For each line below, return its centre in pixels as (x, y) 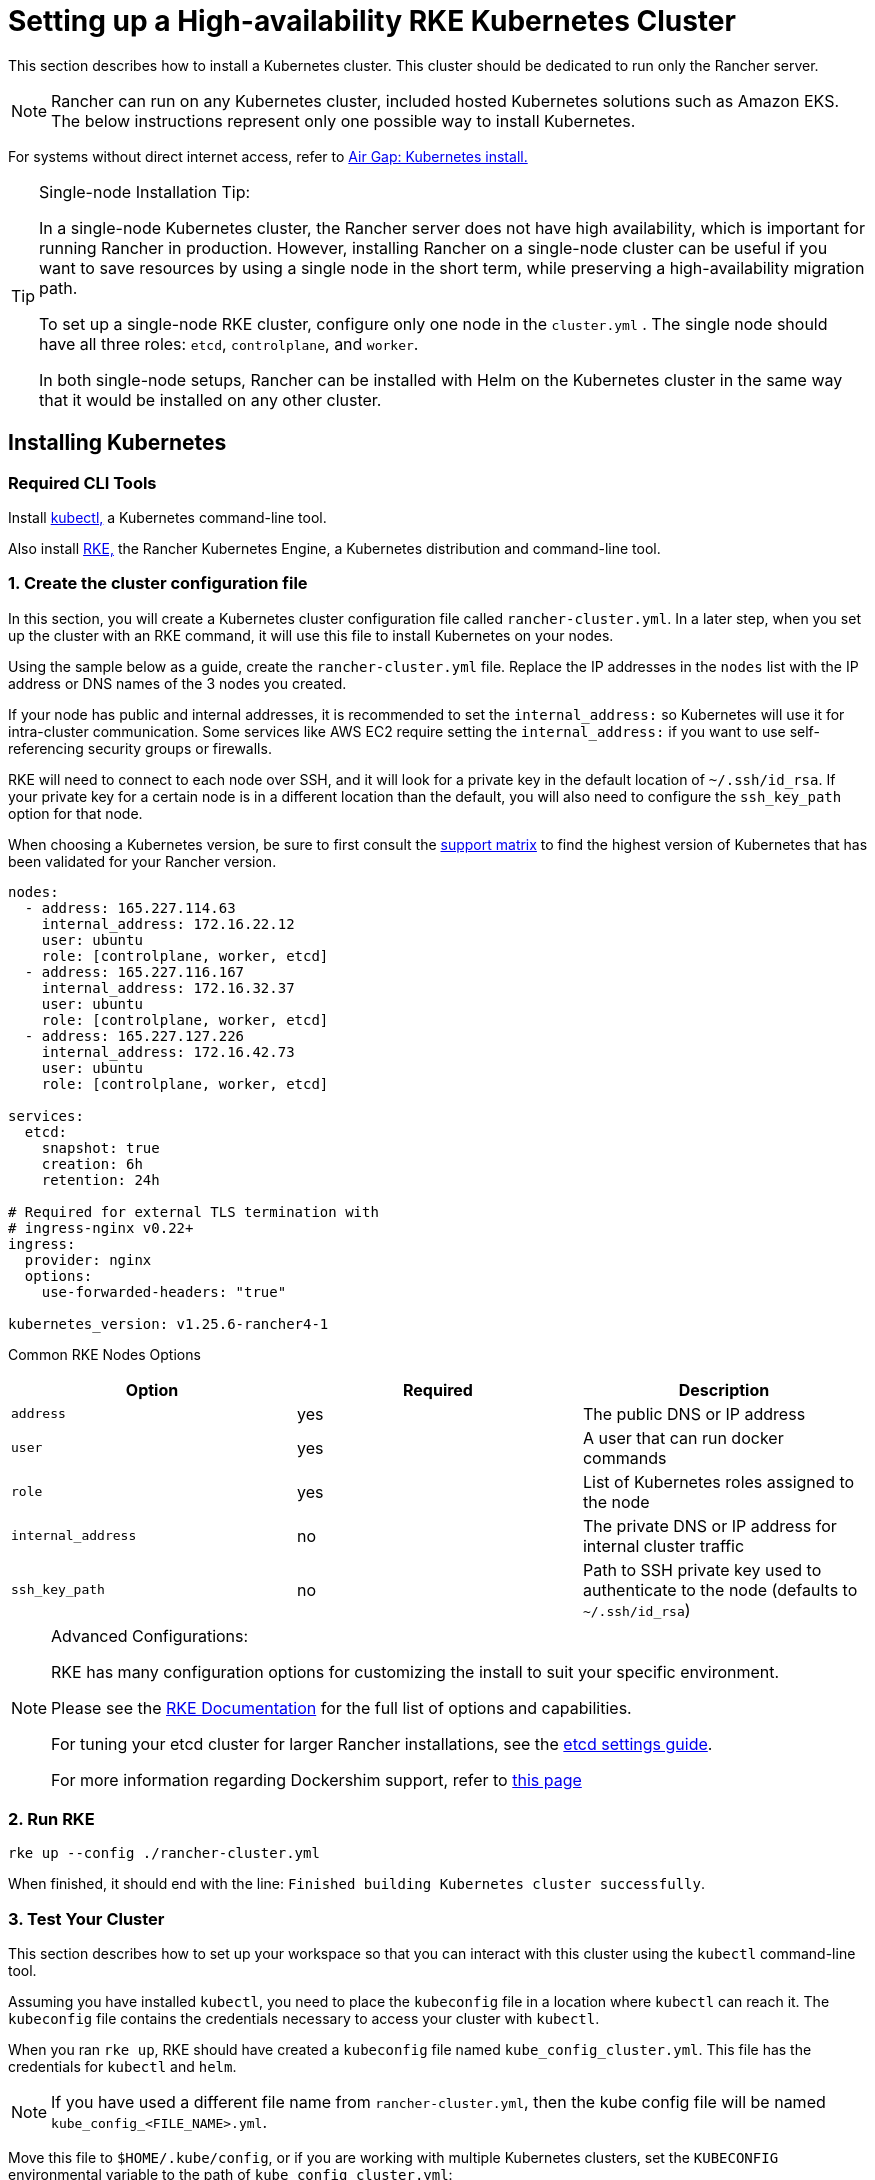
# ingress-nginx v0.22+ (101, 1227)
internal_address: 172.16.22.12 (168, 923)
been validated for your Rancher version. (142, 861)
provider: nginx (88, 1259)
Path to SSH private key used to (702, 1569)
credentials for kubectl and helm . (122, 2067)
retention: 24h (100, 1179)
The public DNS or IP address (694, 1413)
